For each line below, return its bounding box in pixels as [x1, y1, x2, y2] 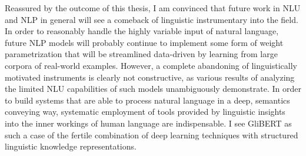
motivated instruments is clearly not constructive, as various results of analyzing [5, 71, 295, 83]
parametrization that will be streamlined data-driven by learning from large [5, 48, 278, 60]
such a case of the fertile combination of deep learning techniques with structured [5, 128, 298, 141]
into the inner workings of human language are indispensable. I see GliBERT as [5, 117, 292, 129]
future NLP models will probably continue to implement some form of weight [5, 36, 284, 48]
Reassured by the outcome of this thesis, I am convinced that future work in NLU [5, 2, 301, 14]
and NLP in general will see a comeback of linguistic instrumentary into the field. [5, 13, 298, 25]
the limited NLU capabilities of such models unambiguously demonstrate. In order [5, 82, 301, 95]
